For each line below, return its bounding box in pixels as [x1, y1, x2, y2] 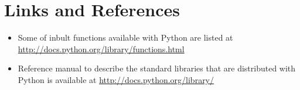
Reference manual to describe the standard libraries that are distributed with [18, 62, 296, 74]
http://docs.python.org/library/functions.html [18, 42, 185, 55]
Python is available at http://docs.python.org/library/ [18, 73, 214, 85]
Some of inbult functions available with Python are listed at [18, 31, 233, 44]
